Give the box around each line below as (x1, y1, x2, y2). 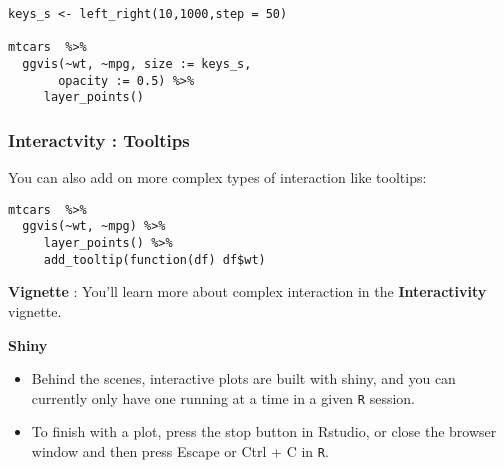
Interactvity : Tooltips (8, 127, 190, 152)
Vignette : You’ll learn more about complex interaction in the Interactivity (8, 281, 487, 302)
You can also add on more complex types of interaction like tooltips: (8, 167, 427, 188)
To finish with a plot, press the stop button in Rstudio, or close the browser (31, 421, 497, 442)
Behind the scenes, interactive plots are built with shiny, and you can (31, 368, 456, 389)
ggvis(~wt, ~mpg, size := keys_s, (22, 56, 252, 71)
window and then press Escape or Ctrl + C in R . (31, 441, 329, 461)
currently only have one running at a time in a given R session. (31, 387, 415, 408)
